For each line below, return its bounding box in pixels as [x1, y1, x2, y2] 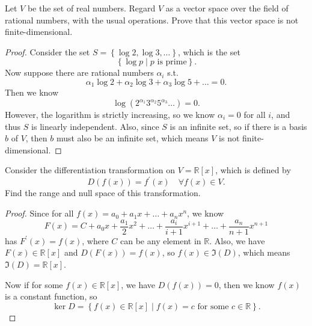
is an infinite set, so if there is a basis [170, 120, 307, 132]
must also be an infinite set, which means [56, 132, 209, 144]
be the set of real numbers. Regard [27, 2, 156, 14]
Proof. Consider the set [5, 45, 90, 58]
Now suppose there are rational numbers [5, 66, 154, 79]
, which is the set [177, 45, 240, 58]
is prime [157, 58, 187, 67]
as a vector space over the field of [165, 2, 289, 14]
